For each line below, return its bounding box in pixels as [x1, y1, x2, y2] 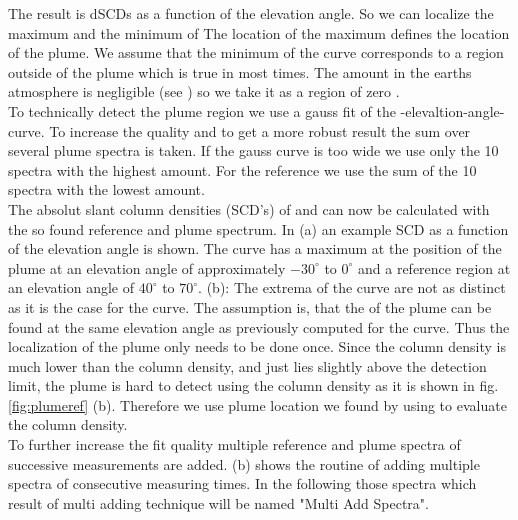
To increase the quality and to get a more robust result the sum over [49, 120, 471, 141]
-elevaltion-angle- [400, 100, 505, 121]
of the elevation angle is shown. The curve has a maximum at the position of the [8, 238, 502, 259]
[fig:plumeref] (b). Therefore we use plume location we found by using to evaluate [8, 394, 507, 415]
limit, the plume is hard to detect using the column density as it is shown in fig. [8, 375, 499, 396]
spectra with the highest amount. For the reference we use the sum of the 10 [8, 159, 477, 180]
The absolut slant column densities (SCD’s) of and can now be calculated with [8, 198, 490, 219]
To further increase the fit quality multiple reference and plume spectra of [8, 434, 461, 455]
